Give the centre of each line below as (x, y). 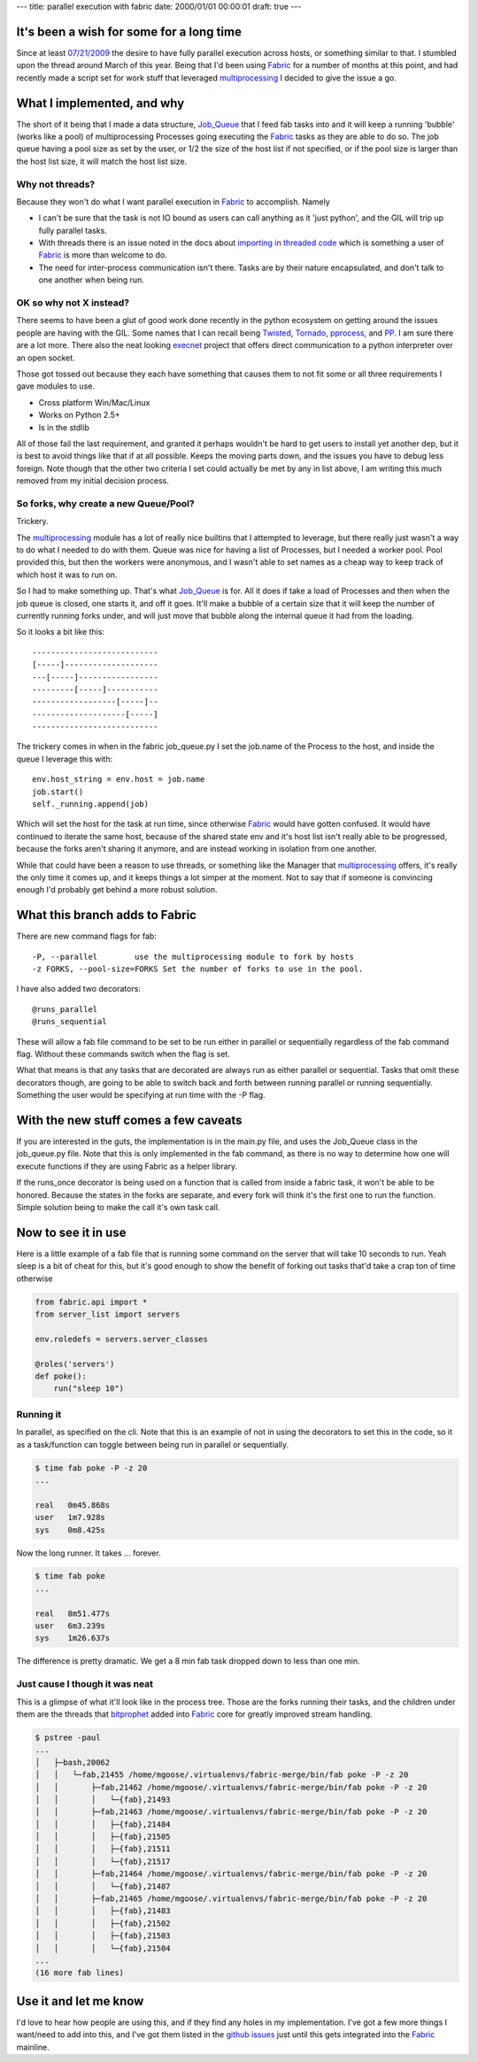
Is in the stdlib (64, 427)
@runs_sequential (69, 1022)
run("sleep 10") (89, 1389)
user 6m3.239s (70, 1626)
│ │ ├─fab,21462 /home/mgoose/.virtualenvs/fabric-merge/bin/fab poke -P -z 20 (231, 1787)
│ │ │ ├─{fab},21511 (103, 1849)
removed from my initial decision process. (93, 481)
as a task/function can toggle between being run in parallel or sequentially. (153, 1444)
